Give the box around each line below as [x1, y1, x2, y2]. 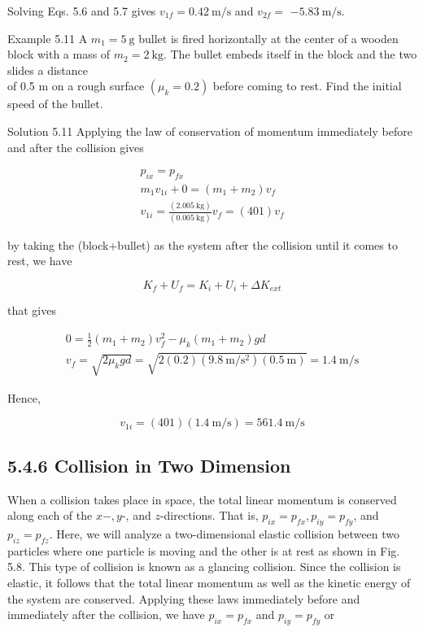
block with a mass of [7, 46, 111, 63]
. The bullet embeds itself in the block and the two [163, 46, 417, 63]
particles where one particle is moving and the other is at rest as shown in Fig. [7, 542, 400, 559]
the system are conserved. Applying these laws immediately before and [7, 590, 360, 607]
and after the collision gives [7, 138, 144, 155]
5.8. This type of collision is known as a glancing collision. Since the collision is [7, 558, 401, 575]
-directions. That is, [159, 507, 259, 524]
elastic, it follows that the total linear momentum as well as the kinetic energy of [7, 574, 411, 591]
